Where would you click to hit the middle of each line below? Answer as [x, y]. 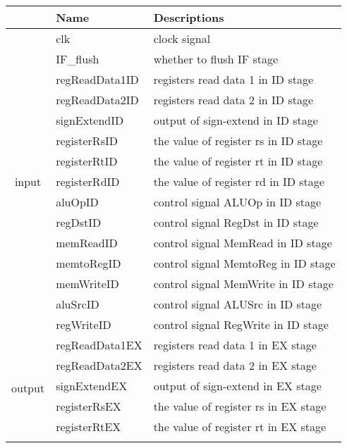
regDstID [79, 222]
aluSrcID [78, 304]
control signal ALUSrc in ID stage [238, 304]
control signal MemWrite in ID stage [243, 284]
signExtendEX [92, 386]
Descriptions [189, 17]
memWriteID [87, 284]
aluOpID [77, 202]
